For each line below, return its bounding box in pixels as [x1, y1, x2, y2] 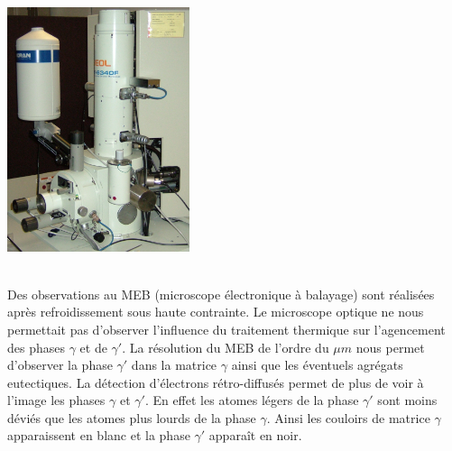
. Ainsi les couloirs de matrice [266, 408, 430, 427]
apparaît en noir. [208, 426, 302, 445]
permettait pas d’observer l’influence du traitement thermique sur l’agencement [7, 319, 446, 338]
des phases [7, 337, 65, 356]
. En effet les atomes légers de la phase [144, 391, 359, 410]
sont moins [377, 391, 438, 410]
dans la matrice [131, 355, 217, 374]
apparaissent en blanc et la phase [7, 426, 190, 445]
